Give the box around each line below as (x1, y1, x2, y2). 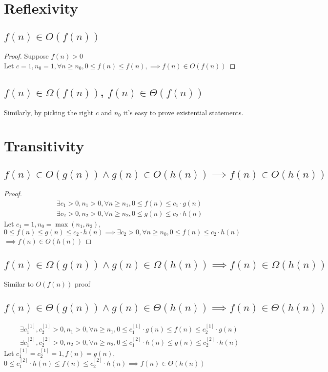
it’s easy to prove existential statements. (123, 107, 244, 117)
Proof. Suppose (4, 51, 49, 61)
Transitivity (4, 136, 84, 156)
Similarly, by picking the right (4, 107, 94, 117)
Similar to (4, 279, 34, 289)
